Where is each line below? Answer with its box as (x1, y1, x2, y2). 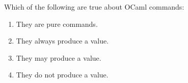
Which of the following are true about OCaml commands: (4, 2, 184, 12)
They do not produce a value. (16, 69, 109, 80)
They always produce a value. (16, 35, 109, 46)
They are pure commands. (16, 18, 98, 29)
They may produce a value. (16, 52, 101, 63)
